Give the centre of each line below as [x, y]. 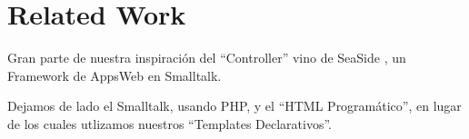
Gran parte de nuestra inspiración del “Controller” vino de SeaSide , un [207, 58]
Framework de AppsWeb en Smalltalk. [115, 75]
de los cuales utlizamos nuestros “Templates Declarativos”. [170, 123]
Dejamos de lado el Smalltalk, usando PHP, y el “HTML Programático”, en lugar [234, 106]
